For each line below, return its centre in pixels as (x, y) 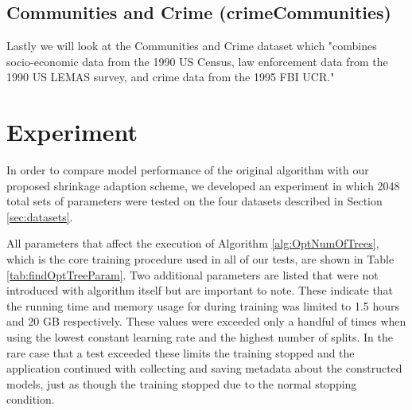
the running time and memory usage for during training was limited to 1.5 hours (203, 305)
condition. (31, 399)
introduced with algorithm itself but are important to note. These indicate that (200, 290)
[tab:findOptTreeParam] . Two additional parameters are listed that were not (192, 274)
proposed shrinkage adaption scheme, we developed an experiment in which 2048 (203, 185)
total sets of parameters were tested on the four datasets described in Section (194, 201)
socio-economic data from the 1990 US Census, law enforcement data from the (197, 61)
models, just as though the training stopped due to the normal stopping (182, 383)
